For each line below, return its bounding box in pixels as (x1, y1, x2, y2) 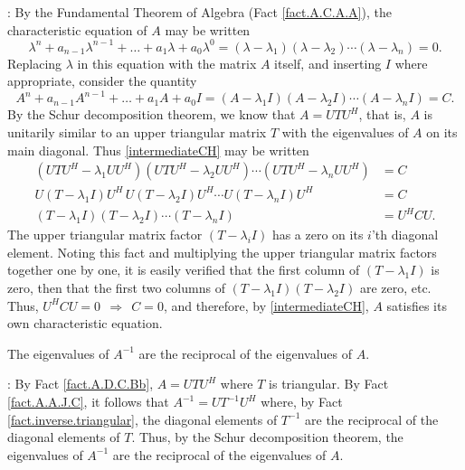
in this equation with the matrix (77, 53, 257, 72)
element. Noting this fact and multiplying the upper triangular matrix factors (7, 242, 437, 261)
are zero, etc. (359, 278, 432, 297)
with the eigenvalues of (281, 122, 409, 141)
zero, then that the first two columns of (7, 278, 225, 297)
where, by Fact (261, 392, 343, 410)
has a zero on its (271, 225, 364, 244)
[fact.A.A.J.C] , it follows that (7, 392, 169, 410)
